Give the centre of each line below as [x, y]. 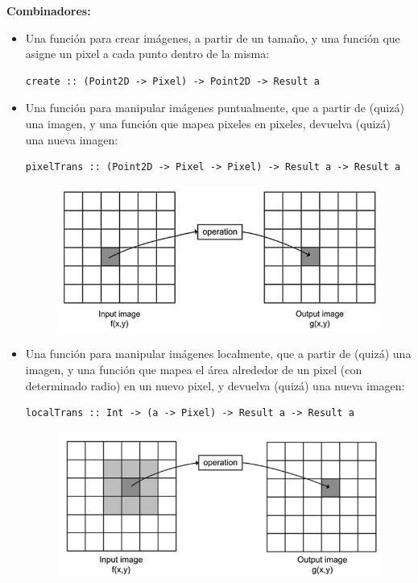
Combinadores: [49, 10]
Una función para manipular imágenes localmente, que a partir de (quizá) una [218, 354]
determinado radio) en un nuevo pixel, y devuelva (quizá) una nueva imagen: [215, 385]
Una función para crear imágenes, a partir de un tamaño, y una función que [213, 37]
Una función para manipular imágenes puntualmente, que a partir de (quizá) [215, 108]
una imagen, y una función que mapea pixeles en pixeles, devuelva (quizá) [208, 123]
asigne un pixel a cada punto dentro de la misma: [147, 54]
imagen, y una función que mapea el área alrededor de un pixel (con [194, 370]
